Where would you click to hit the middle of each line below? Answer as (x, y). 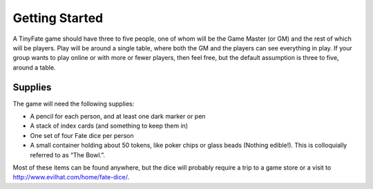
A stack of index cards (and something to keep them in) (109, 126)
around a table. (34, 67)
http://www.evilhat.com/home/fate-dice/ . (71, 177)
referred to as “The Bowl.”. (68, 155)
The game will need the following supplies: (74, 103)
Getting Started (58, 18)
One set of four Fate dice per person (82, 135)
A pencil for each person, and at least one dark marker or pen (118, 117)
